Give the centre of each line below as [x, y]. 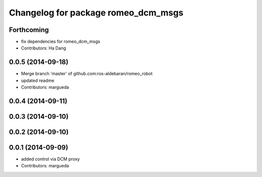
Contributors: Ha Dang [44, 48]
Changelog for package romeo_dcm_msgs [96, 13]
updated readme [38, 80]
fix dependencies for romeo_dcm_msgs [61, 42]
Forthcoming [29, 30]
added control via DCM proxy [50, 159]
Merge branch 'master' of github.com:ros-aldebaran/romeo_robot [87, 74]
